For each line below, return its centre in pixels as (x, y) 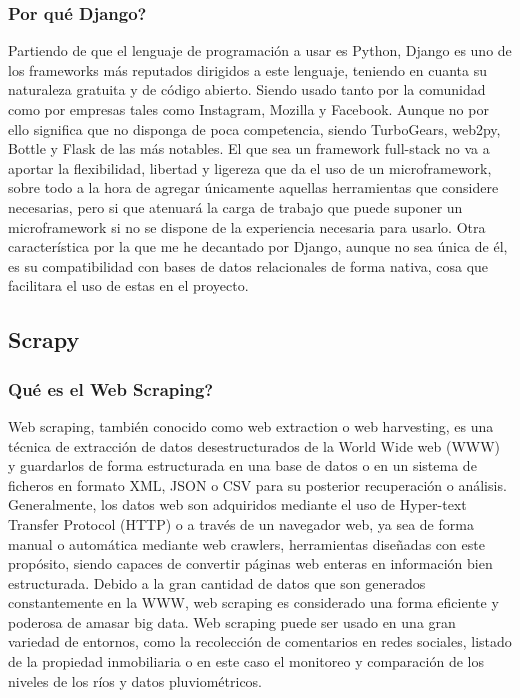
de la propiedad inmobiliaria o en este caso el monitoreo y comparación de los (246, 661)
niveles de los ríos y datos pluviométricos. (135, 680)
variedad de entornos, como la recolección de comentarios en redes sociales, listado (260, 641)
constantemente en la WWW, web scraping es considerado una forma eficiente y (253, 602)
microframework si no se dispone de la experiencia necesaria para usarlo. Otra (247, 226)
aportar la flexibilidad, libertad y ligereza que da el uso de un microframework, (250, 167)
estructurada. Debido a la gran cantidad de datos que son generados (217, 582)
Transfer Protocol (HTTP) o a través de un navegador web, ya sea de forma (241, 523)
